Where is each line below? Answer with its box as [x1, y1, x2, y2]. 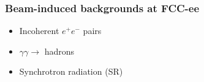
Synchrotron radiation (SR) [19, 65, 123, 78]
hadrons [44, 44, 75, 57]
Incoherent [19, 24, 59, 37]
